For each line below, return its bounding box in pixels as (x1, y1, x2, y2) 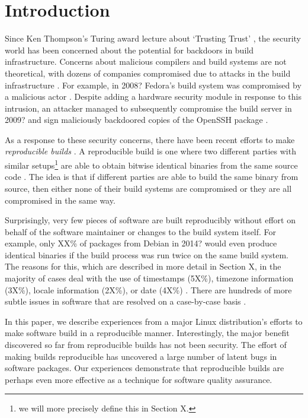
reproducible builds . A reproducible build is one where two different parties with (5, 145, 296, 157)
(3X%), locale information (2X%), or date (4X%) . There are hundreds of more (5, 283, 292, 296)
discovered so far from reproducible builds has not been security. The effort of (5, 338, 287, 351)
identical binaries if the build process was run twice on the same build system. (5, 248, 288, 261)
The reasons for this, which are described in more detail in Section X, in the (5, 260, 281, 273)
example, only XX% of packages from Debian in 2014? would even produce (5, 237, 277, 249)
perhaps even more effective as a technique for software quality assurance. (5, 373, 272, 385)
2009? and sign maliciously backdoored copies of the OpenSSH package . (5, 113, 268, 126)
